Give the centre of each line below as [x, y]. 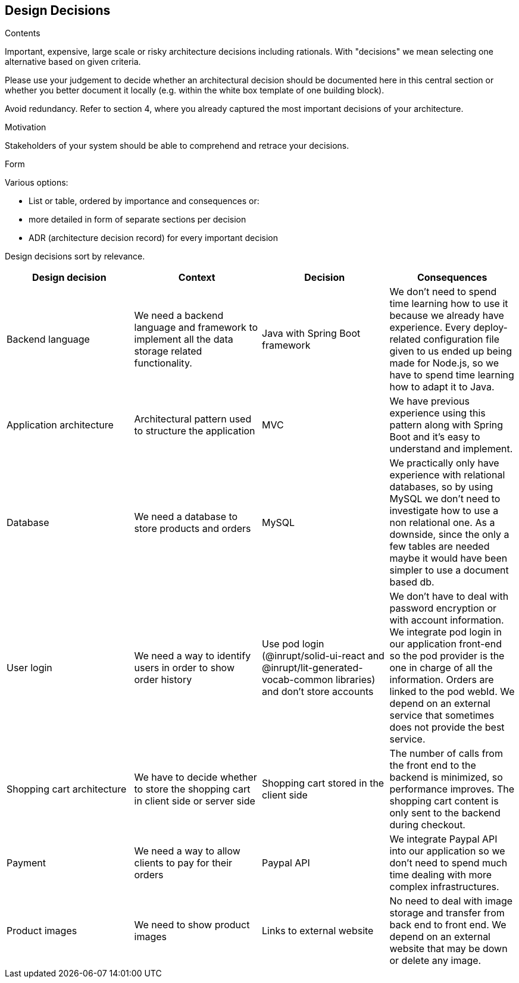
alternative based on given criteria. [73, 62]
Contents [23, 33]
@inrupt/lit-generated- [312, 668]
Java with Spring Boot [311, 334]
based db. [412, 582]
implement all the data [184, 339]
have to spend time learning [452, 375]
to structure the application [195, 431]
